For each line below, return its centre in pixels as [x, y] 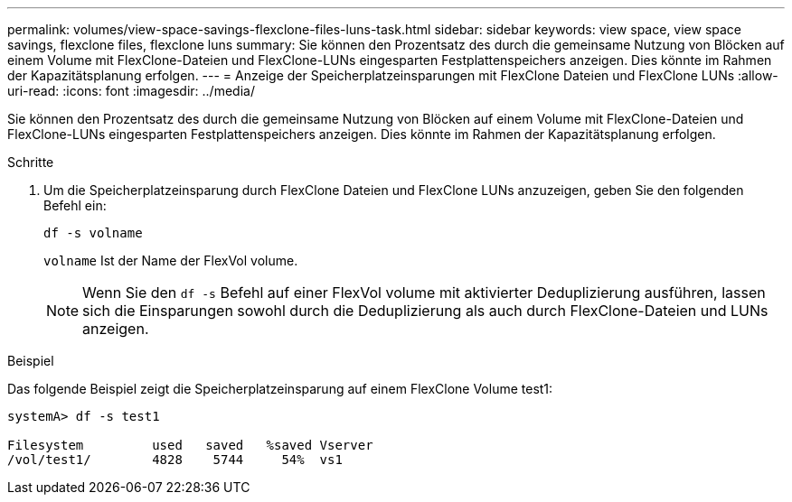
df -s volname [93, 233]
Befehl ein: [75, 205]
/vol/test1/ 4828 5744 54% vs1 [175, 460]
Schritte [31, 162]
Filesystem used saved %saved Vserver [190, 445]
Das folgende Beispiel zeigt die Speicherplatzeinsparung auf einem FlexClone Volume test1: [280, 389]
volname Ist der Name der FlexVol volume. [171, 260]
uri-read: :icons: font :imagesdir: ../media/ [131, 91]
